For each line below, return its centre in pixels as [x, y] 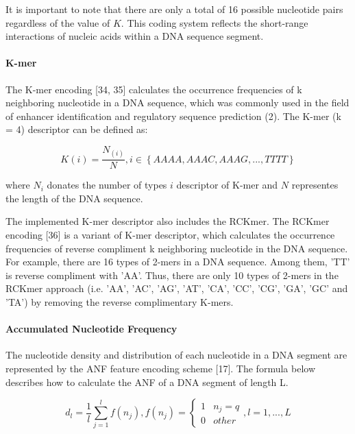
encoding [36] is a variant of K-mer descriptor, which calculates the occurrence [170, 234]
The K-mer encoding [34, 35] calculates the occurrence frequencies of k [154, 89]
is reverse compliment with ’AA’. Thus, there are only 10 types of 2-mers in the [172, 275]
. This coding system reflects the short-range [215, 22]
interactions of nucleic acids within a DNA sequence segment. [135, 36]
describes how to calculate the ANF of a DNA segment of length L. [147, 382]
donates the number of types [107, 185]
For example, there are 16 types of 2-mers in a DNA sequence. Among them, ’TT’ [178, 262]
